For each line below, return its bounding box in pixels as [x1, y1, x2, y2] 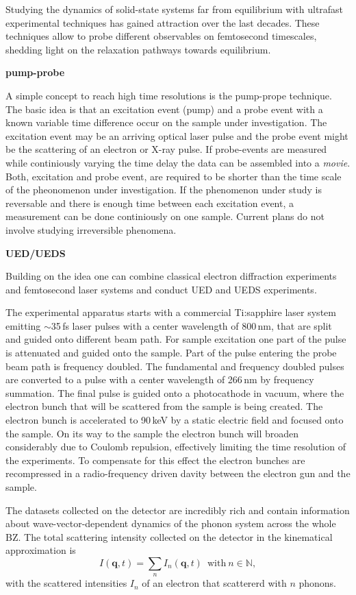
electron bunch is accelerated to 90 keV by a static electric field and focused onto [5, 413, 344, 427]
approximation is [5, 543, 76, 557]
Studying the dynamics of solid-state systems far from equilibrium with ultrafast [5, 2, 344, 16]
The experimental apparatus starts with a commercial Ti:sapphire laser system [5, 305, 336, 319]
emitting [5, 318, 41, 332]
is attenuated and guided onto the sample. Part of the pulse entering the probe [5, 345, 337, 360]
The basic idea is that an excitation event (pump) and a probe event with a [5, 101, 323, 116]
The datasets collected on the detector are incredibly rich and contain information [5, 502, 350, 517]
